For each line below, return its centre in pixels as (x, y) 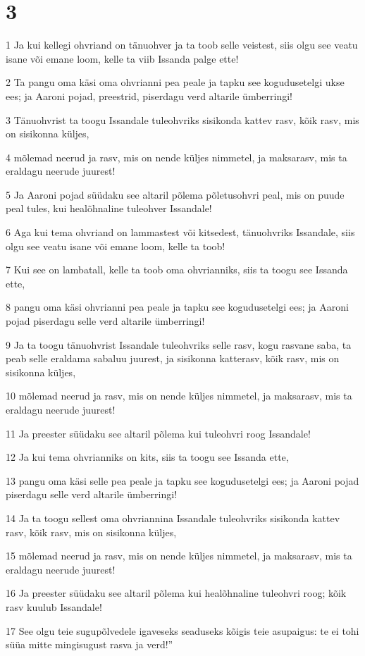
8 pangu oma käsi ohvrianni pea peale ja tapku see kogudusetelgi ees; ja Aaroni (177, 307)
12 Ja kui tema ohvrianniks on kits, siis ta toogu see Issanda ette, (147, 457)
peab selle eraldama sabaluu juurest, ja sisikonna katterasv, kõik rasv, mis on (173, 358)
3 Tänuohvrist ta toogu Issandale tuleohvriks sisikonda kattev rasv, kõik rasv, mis (182, 119)
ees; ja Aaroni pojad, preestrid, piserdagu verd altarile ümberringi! (149, 95)
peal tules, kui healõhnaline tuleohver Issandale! (109, 208)
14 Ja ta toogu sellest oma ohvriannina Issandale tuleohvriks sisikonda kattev (173, 518)
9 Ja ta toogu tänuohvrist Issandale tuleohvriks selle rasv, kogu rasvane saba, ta (179, 344)
